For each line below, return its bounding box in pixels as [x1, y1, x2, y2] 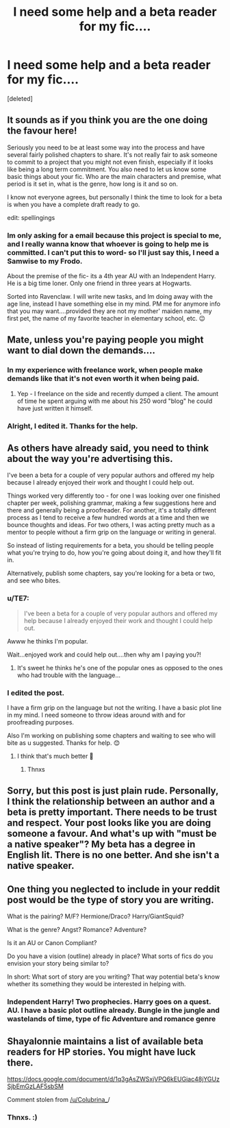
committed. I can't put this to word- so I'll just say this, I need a [7, 247, 220, 257]
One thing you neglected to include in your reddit [7, 883, 220, 895]
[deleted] [7, 94, 33, 103]
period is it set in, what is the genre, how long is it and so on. [7, 180, 178, 188]
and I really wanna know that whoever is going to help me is [7, 239, 209, 249]
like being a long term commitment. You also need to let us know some [7, 165, 207, 173]
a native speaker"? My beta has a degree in [7, 839, 196, 850]
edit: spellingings [7, 213, 55, 221]
